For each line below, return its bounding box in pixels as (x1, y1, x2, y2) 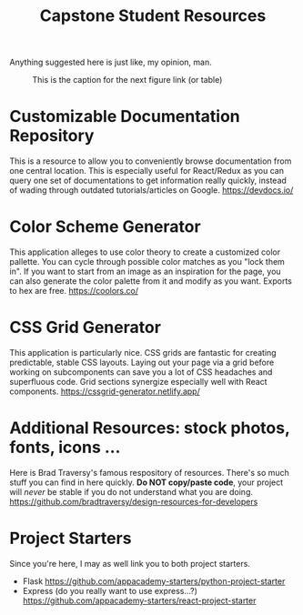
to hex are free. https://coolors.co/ (9, 286, 139, 297)
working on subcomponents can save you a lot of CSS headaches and (9, 367, 273, 378)
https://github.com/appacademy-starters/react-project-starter (22, 595, 257, 606)
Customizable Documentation (9, 106, 241, 127)
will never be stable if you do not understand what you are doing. (9, 486, 253, 497)
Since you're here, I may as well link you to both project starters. (9, 558, 250, 569)
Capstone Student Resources (39, 5, 267, 26)
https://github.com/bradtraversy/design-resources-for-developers (9, 496, 258, 507)
